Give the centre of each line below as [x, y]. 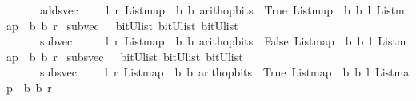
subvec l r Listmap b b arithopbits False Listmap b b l [206, 41]
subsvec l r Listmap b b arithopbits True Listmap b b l [205, 72]
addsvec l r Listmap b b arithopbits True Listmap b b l [205, 10]
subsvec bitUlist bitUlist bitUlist [155, 56]
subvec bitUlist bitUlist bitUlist [152, 25]
